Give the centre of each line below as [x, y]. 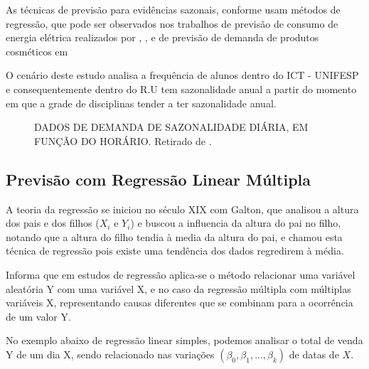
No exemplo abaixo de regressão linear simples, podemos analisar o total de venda [184, 340]
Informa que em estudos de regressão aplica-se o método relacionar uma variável [181, 274]
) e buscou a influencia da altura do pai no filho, [236, 223]
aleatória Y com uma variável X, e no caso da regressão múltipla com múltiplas [178, 288]
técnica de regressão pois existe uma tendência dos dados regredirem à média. [175, 251]
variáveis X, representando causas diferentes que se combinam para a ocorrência [180, 303]
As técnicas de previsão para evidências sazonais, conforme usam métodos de [173, 9]
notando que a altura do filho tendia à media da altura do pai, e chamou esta [174, 236]
